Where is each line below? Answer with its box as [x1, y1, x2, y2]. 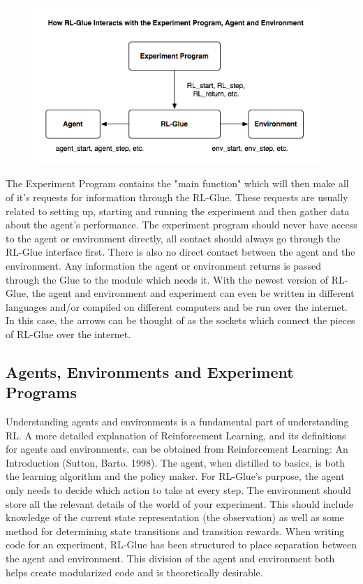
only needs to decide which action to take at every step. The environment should [6, 483, 351, 497]
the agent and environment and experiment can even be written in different [31, 286, 355, 300]
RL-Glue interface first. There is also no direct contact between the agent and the [6, 244, 355, 259]
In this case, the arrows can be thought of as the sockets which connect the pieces [6, 313, 355, 328]
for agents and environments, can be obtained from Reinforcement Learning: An [6, 441, 348, 456]
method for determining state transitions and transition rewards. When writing [6, 523, 345, 538]
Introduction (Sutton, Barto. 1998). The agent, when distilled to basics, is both [6, 455, 345, 469]
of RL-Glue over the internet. [6, 326, 131, 341]
